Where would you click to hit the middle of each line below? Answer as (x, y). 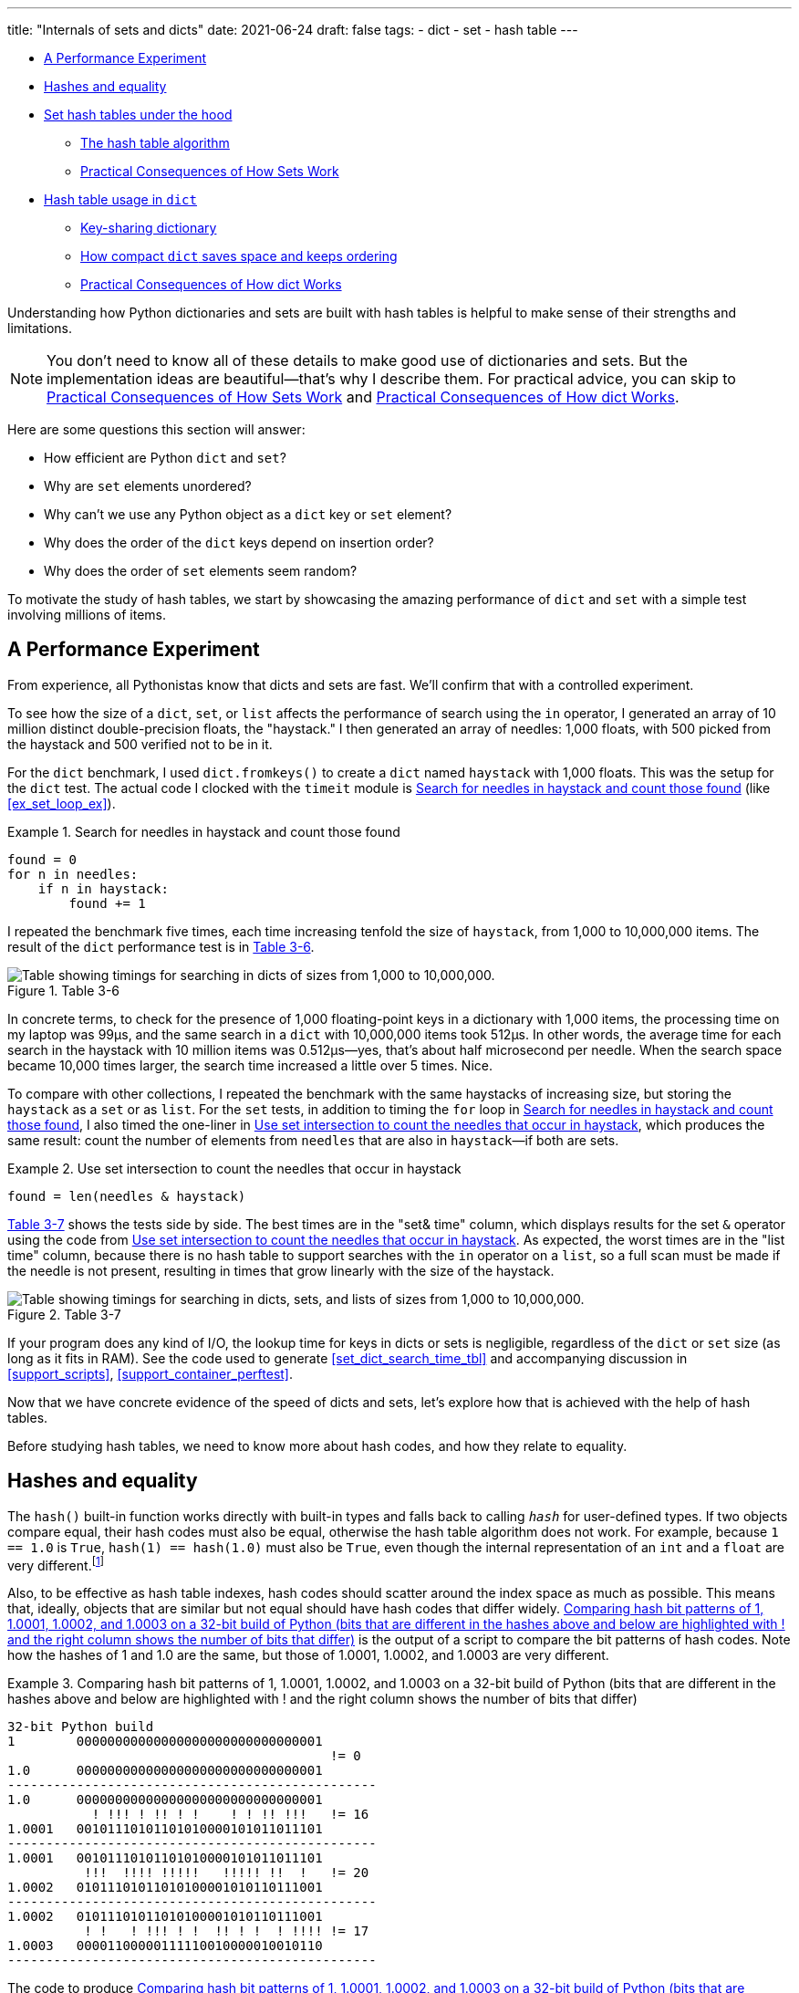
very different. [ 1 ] (56, 1564)
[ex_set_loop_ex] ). (62, 803)
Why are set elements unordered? (148, 486)
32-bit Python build (81, 1727)
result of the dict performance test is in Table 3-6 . (161, 946)
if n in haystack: (104, 888)
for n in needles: (73, 874)
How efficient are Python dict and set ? (165, 458)
